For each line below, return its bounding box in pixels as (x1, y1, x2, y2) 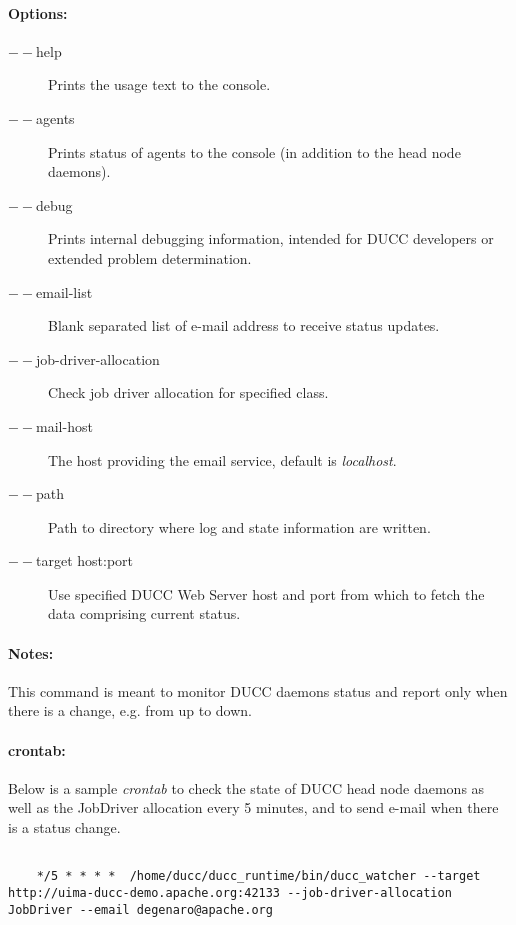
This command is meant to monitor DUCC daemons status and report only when (8, 680, 508, 701)
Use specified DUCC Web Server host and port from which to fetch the (48, 583, 485, 604)
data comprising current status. (48, 603, 241, 624)
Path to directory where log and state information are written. (48, 516, 431, 537)
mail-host (36, 415, 93, 436)
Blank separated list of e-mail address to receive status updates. (48, 315, 440, 336)
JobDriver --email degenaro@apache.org (8, 902, 273, 917)
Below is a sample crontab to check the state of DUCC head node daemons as (8, 777, 485, 798)
